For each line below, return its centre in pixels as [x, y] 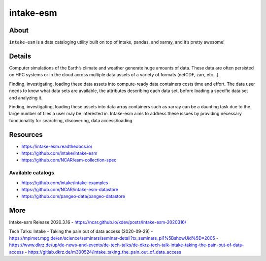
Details [20, 56]
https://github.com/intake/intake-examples [65, 183]
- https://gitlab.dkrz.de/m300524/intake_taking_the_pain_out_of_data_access [103, 252]
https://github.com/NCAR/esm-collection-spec [69, 160]
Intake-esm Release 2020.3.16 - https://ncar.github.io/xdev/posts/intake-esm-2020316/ [98, 222]
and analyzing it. [26, 98]
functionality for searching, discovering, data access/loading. [71, 120]
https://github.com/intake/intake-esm [59, 153]
